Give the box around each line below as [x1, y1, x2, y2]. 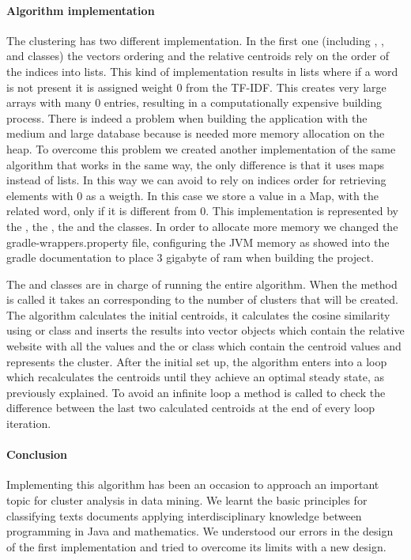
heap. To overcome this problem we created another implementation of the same [6, 140, 396, 157]
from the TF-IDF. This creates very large [186, 78, 386, 95]
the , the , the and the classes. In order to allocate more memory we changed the [6, 218, 398, 234]
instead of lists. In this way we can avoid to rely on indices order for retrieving [6, 172, 386, 188]
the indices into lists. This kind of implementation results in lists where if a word [6, 62, 398, 79]
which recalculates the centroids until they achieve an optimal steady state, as [6, 369, 384, 385]
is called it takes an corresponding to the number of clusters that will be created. [6, 291, 399, 308]
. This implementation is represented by [205, 202, 398, 219]
